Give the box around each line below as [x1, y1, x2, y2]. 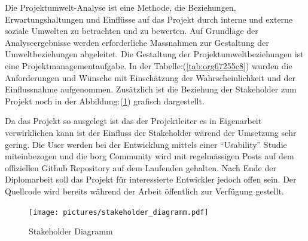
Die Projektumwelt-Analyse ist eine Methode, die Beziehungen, [5, 1, 236, 13]
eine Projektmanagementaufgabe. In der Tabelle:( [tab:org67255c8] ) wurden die [5, 59, 292, 72]
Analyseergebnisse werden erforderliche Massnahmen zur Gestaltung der [5, 36, 269, 48]
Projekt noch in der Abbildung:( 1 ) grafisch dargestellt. [5, 94, 205, 107]
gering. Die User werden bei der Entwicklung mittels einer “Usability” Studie [5, 138, 287, 150]
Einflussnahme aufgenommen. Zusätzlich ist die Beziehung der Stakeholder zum [5, 83, 297, 95]
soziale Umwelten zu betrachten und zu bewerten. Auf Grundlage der [5, 24, 258, 37]
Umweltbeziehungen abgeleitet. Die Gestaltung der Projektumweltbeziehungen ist [5, 48, 304, 60]
